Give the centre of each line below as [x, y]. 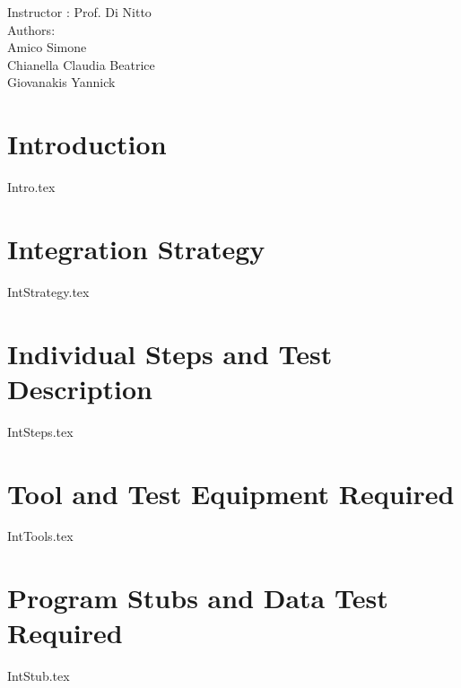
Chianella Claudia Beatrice [81, 64]
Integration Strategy [136, 248]
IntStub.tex [39, 676]
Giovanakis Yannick [61, 82]
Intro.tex [31, 187]
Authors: [31, 29]
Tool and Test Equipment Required [231, 493]
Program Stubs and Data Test [198, 598]
